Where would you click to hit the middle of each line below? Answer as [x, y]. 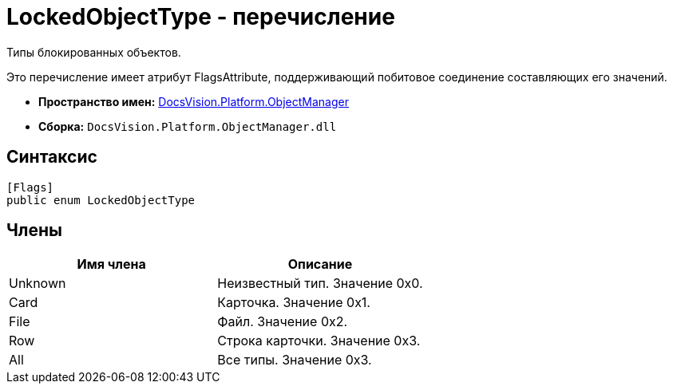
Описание [320, 264]
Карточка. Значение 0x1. [294, 303]
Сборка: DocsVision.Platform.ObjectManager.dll [188, 126]
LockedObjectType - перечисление [201, 17]
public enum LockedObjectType [101, 200]
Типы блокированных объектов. [94, 52]
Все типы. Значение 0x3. [295, 360]
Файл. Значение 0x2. [283, 322]
